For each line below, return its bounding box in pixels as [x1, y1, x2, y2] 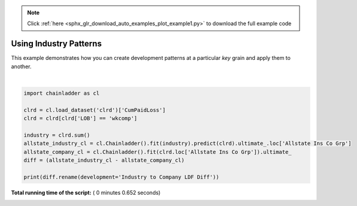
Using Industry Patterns [11, 39, 102, 49]
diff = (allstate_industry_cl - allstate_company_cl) [23, 157, 185, 164]
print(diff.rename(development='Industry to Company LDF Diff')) [23, 174, 219, 180]
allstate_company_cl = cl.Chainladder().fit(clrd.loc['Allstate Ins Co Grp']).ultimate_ [23, 149, 292, 155]
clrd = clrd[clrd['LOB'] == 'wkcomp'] [23, 115, 138, 122]
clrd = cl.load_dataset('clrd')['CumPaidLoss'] [23, 107, 166, 113]
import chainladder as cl [23, 90, 100, 97]
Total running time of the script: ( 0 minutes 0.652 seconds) [11, 189, 161, 196]
